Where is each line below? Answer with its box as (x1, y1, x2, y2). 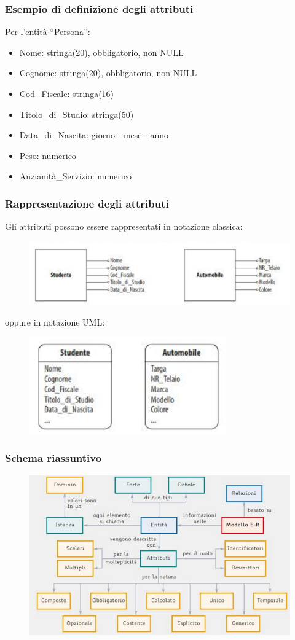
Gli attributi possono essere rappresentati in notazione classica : (5, 220, 243, 233)
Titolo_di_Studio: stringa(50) (19, 107, 134, 120)
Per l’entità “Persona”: (5, 25, 90, 38)
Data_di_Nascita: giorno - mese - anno (19, 128, 169, 141)
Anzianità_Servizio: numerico (19, 170, 132, 182)
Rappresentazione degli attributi (5, 195, 169, 211)
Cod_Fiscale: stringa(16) (19, 87, 114, 100)
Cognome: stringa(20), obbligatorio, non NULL (19, 66, 197, 79)
